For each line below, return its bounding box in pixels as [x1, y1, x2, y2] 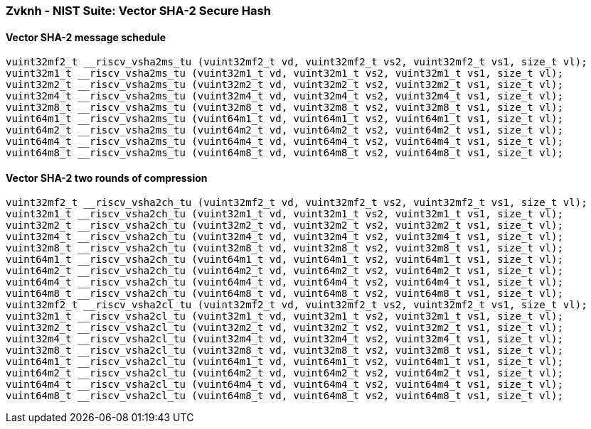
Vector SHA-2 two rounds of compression [6, 171, 208, 184]
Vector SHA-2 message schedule [6, 31, 166, 43]
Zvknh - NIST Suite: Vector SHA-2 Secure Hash [6, 4, 271, 18]
